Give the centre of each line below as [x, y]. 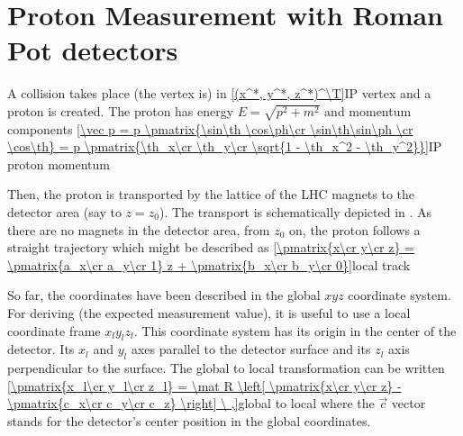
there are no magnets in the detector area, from [139, 229]
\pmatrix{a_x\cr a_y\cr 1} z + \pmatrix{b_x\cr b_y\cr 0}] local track [209, 264]
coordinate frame [54, 330]
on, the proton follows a [355, 229]
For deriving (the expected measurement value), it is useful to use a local [209, 312]
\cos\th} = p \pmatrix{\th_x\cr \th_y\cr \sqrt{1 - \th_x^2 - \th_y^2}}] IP [225, 146]
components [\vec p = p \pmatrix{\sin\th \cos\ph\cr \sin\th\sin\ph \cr [210, 128]
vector [409, 403]
